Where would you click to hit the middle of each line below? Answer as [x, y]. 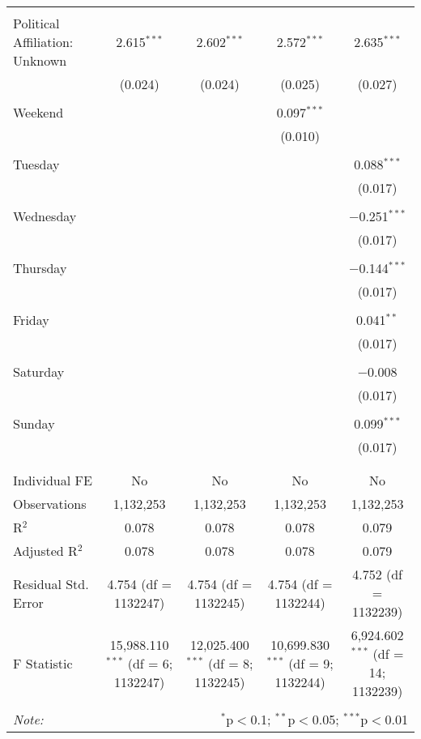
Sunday [34, 423]
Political [36, 23]
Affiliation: [43, 42]
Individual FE [53, 480]
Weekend [38, 112]
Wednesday [45, 216]
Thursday [40, 268]
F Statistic [43, 663]
